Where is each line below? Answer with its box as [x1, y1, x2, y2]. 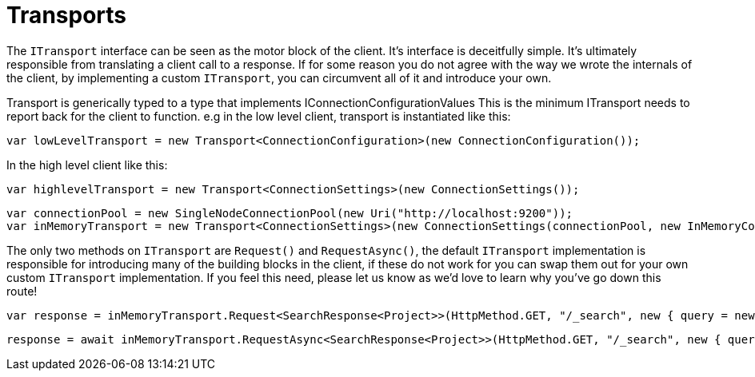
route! [6, 284, 38, 298]
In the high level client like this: [6, 157, 168, 172]
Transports [6, 2, 126, 29]
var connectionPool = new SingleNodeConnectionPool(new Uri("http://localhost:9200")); [6, 206, 573, 220]
